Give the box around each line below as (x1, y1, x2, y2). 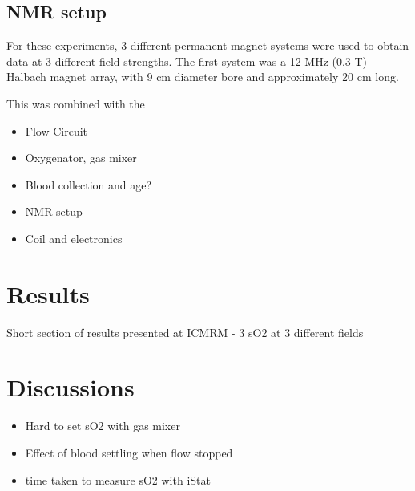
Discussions (6, 371, 135, 404)
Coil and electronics (25, 229, 123, 246)
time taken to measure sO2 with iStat (25, 471, 211, 488)
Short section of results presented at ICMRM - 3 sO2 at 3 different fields (6, 323, 364, 340)
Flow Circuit (25, 122, 88, 139)
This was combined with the (6, 95, 145, 112)
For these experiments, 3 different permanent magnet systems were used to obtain (6, 37, 409, 54)
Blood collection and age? (25, 176, 152, 193)
